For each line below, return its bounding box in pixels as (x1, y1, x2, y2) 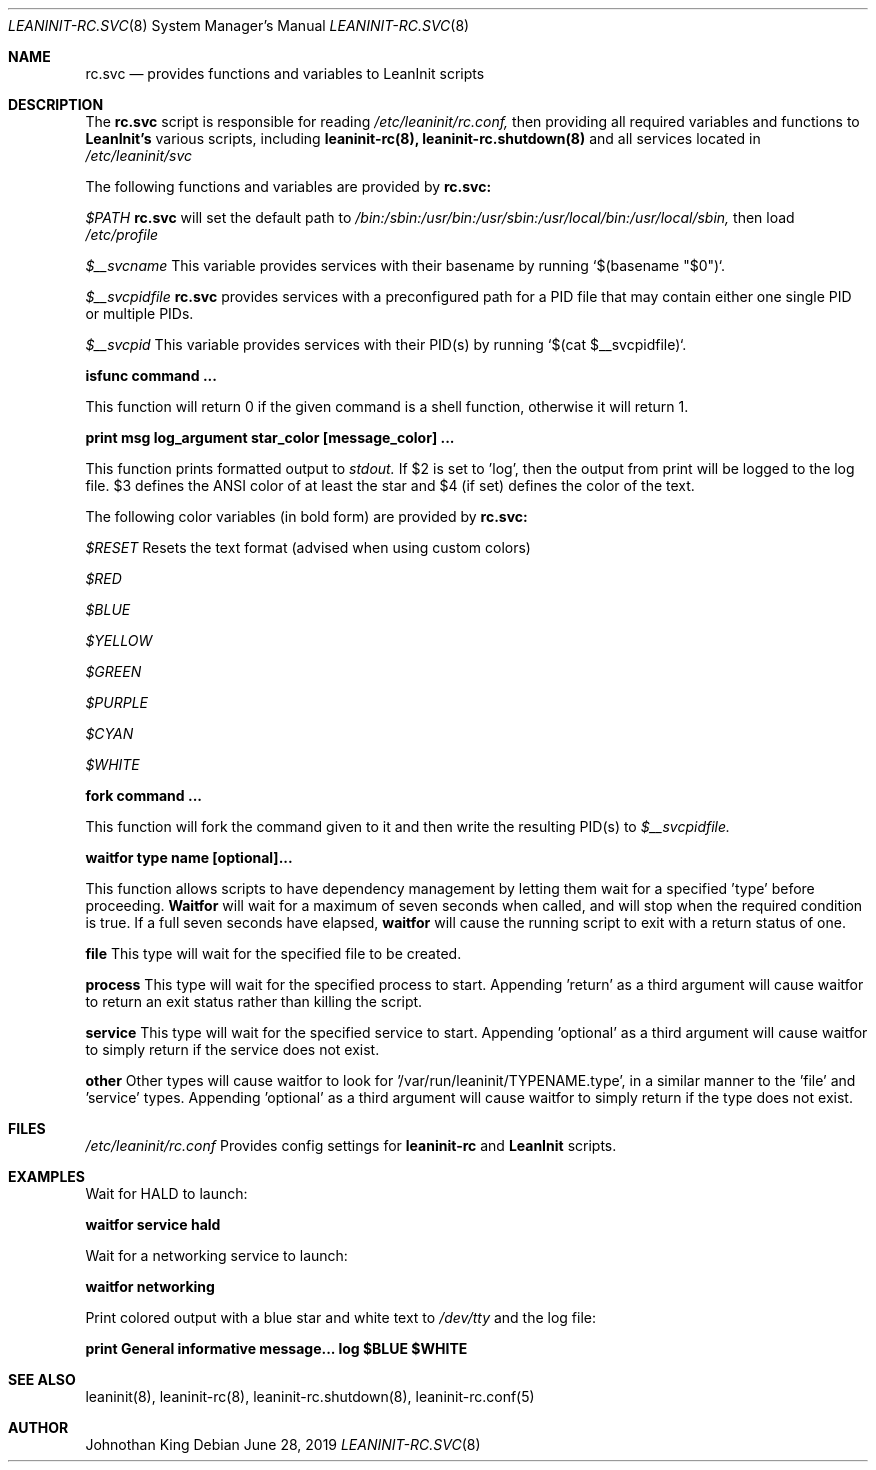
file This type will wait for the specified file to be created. (85, 945, 462, 962)
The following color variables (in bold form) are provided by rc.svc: (85, 508, 528, 525)
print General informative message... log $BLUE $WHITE (85, 1340, 468, 1357)
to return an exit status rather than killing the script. (85, 993, 423, 1010)
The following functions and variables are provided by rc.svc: (85, 178, 492, 195)
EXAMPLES (8, 1168, 85, 1185)
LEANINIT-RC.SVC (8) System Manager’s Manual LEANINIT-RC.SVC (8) (8, 17, 470, 34)
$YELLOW (85, 632, 153, 649)
